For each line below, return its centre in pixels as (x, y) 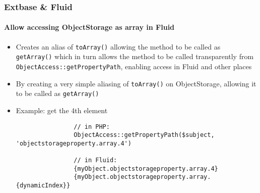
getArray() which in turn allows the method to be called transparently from (135, 56)
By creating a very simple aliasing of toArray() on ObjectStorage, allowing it (136, 83)
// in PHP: (92, 127)
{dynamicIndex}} (43, 186)
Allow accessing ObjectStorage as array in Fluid (89, 27)
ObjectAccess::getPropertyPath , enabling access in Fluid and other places (134, 66)
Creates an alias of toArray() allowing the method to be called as (118, 46)
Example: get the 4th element (62, 110)
